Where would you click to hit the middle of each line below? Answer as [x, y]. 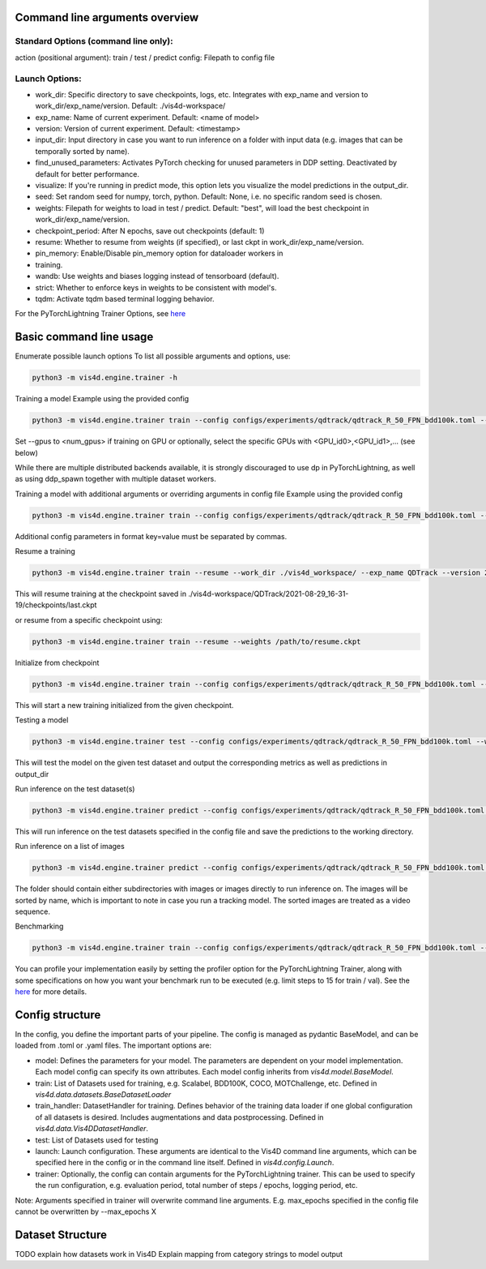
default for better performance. [87, 174]
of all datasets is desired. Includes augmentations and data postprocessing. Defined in [179, 1117]
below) [26, 452]
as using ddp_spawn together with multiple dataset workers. [115, 479]
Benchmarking [39, 926]
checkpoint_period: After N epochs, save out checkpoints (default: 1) [150, 230]
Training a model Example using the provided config [102, 399]
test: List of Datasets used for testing [97, 1140]
